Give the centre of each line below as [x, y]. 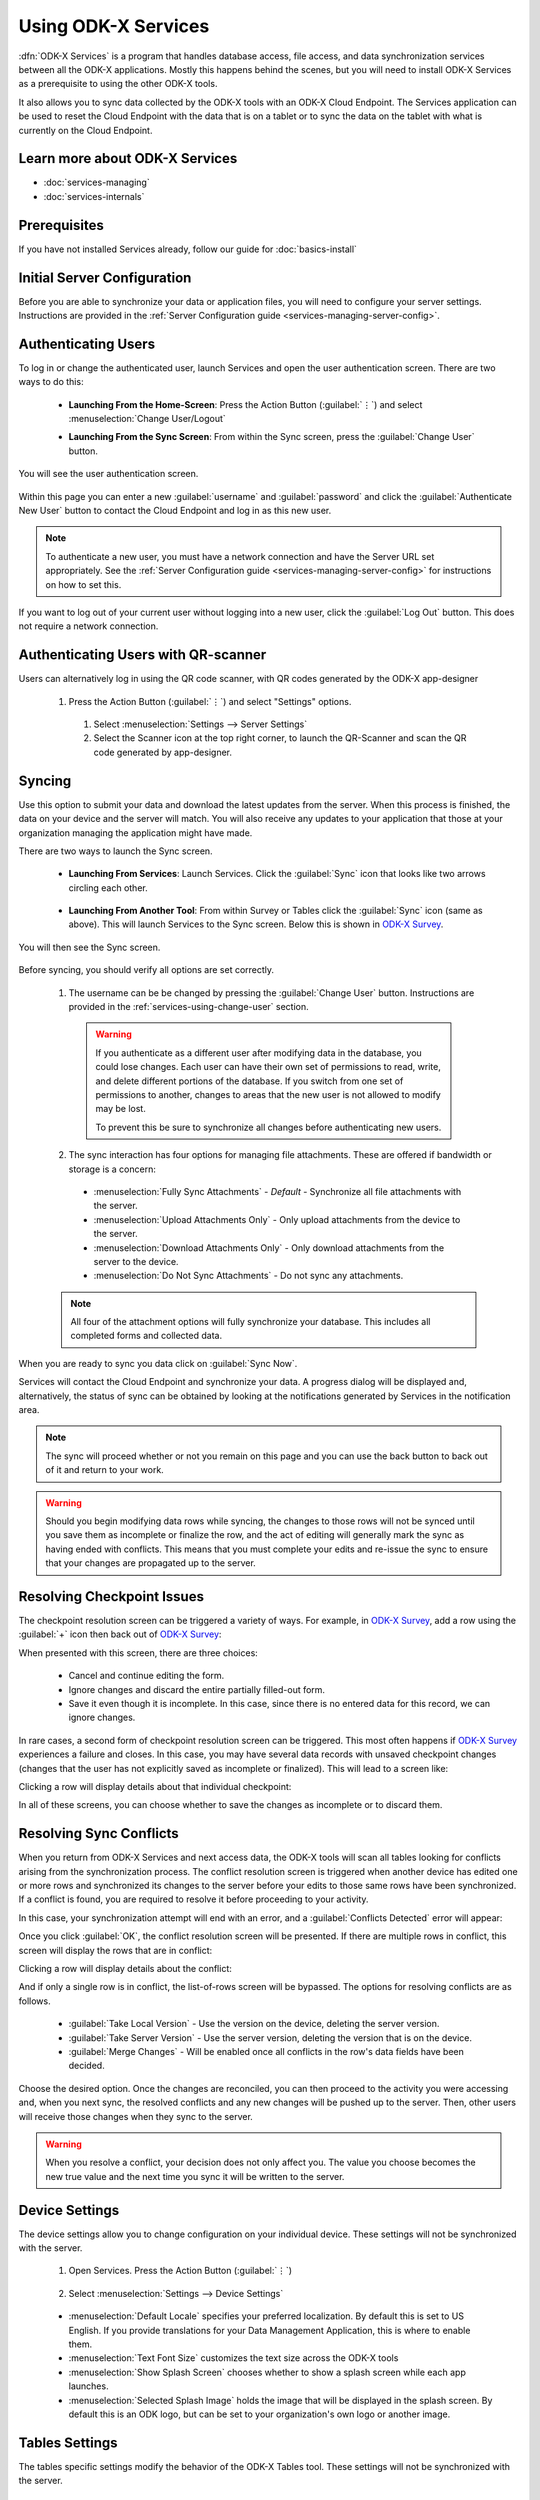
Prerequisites [61, 225]
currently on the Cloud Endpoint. [85, 130]
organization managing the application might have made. [135, 832]
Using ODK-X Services [114, 26]
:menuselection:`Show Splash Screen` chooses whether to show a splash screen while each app [267, 2372]
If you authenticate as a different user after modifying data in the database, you [258, 1052]
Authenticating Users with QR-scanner [142, 655]
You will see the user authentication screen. [108, 474]
